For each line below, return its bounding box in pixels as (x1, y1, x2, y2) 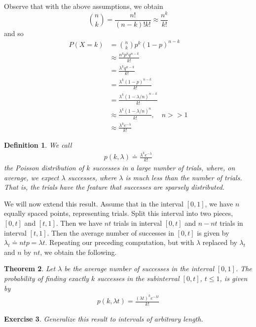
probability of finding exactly (4, 273, 89, 283)
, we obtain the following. (40, 246, 117, 257)
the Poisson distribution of (4, 162, 84, 172)
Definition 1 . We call (4, 140, 72, 150)
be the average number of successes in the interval (64, 263, 214, 274)
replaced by (202, 237, 237, 247)
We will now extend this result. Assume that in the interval (4, 198, 183, 208)
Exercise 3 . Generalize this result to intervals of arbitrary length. (4, 313, 203, 324)
